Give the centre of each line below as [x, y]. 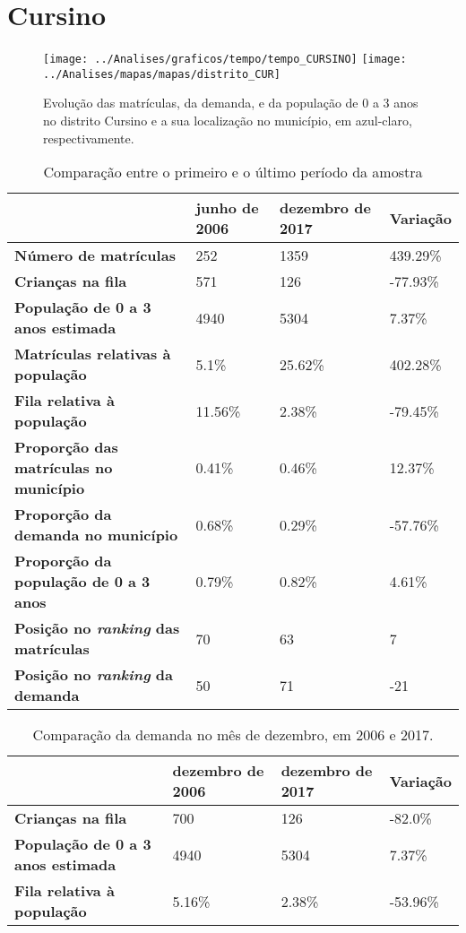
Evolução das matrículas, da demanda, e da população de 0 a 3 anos [231, 103]
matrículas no [64, 468]
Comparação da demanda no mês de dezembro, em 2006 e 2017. [233, 735]
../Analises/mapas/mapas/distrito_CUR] [162, 74]
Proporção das [66, 447]
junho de [227, 208]
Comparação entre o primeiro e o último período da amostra [233, 172]
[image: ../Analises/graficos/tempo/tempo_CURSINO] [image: [225, 60]
